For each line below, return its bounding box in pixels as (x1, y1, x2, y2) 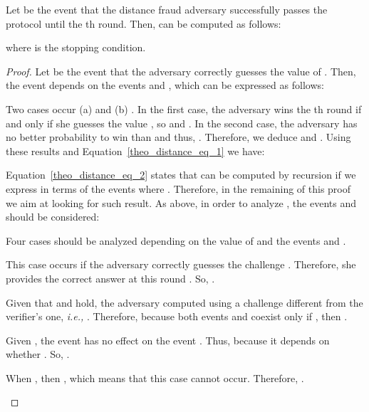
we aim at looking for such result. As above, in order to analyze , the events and (6, 195, 356, 210)
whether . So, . (6, 347, 70, 361)
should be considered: (6, 209, 100, 224)
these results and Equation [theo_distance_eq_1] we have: (6, 143, 265, 158)
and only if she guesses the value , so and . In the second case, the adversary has (6, 115, 358, 130)
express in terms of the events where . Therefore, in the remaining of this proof (6, 181, 351, 196)
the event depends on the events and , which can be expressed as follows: (6, 78, 324, 93)
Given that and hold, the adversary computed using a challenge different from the (6, 295, 363, 310)
